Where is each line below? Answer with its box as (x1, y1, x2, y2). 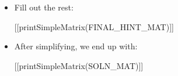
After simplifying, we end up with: (14, 40, 138, 52)
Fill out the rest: (14, 1, 74, 13)
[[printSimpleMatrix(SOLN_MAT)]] (14, 59, 144, 71)
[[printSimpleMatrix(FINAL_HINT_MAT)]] (14, 20, 174, 32)
